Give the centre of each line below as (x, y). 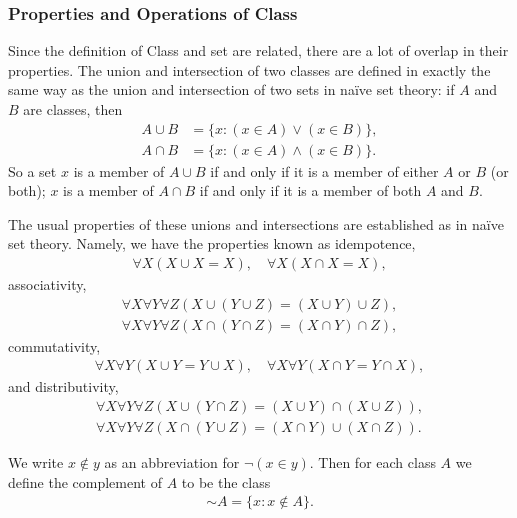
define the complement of (85, 481)
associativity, (47, 284)
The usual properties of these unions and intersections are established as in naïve (256, 223)
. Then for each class (372, 462)
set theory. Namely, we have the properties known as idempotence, (212, 243)
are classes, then (73, 109)
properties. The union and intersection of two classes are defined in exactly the (249, 69)
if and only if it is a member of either (324, 170)
